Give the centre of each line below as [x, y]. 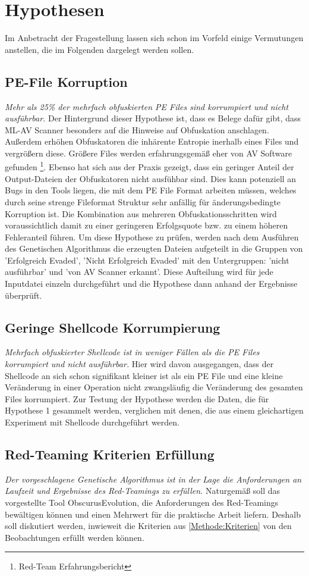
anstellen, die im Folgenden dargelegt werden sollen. [100, 49]
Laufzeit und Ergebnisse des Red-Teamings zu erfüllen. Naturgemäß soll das [143, 491]
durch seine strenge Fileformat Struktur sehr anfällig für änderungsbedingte [143, 201]
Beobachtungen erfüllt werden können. [75, 537]
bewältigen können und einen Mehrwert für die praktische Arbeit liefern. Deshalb [153, 514]
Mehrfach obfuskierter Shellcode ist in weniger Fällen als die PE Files [132, 352]
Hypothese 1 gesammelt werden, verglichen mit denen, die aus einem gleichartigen [154, 410]
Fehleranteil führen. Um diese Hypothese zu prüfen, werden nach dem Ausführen [152, 237]
